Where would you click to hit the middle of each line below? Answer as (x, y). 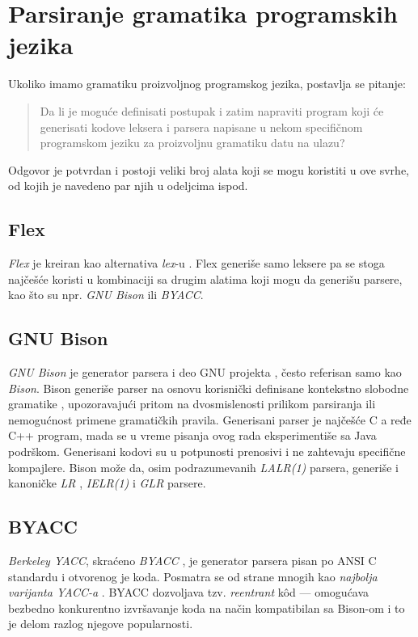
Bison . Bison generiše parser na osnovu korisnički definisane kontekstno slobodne (209, 388)
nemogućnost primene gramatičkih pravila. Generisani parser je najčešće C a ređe (210, 419)
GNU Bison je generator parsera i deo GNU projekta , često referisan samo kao (205, 372)
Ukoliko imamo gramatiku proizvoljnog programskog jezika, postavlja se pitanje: (207, 84)
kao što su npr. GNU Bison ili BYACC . (106, 295)
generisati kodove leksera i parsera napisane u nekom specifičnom (201, 127)
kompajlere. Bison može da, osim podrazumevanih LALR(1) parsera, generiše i (203, 467)
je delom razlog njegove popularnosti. (101, 624)
